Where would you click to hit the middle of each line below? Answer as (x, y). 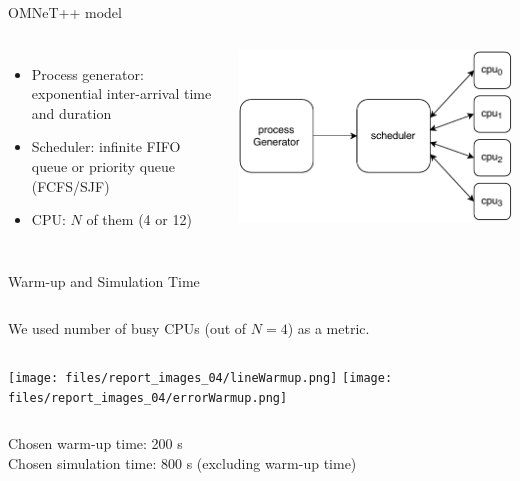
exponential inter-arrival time (121, 93)
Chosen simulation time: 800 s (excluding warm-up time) (182, 462)
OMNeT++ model (65, 12)
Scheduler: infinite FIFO (106, 146)
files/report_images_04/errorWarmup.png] (148, 397)
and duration (71, 112)
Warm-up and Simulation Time (104, 280)
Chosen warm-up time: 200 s (95, 443)
